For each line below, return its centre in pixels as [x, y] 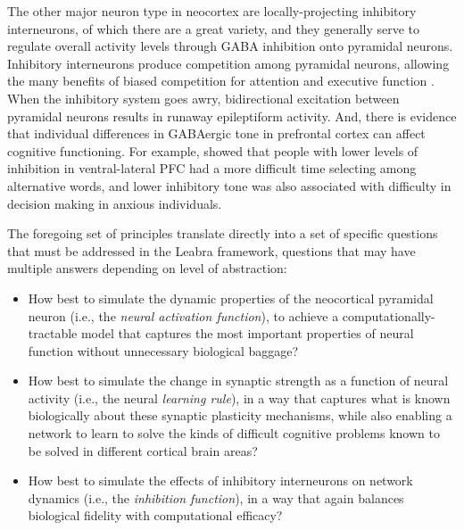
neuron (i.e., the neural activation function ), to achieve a [183, 315]
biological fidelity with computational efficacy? [155, 515]
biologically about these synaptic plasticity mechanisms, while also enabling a [240, 415]
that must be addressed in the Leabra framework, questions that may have [211, 250]
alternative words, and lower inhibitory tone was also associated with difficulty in [229, 185]
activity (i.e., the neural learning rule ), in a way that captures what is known [239, 397]
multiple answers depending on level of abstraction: [147, 268]
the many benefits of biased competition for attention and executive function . [221, 81]
